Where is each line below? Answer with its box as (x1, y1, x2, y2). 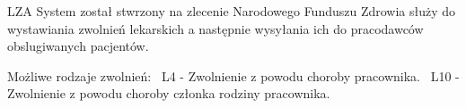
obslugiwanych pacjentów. (7, 37, 149, 55)
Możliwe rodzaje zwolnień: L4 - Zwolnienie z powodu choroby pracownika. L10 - (7, 66, 460, 85)
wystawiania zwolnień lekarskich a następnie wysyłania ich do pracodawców (7, 19, 424, 37)
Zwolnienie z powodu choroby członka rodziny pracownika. (7, 84, 330, 103)
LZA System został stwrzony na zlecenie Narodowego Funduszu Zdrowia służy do (7, 2, 456, 20)
